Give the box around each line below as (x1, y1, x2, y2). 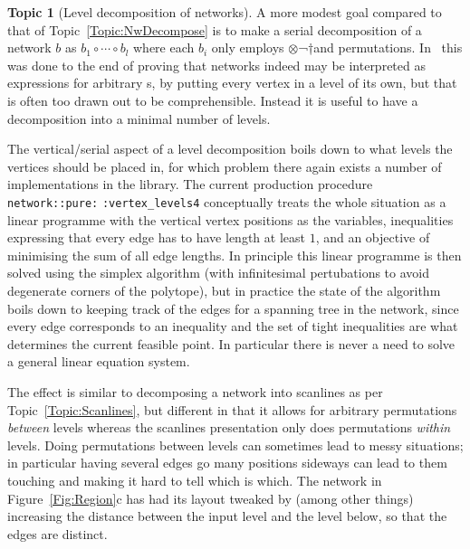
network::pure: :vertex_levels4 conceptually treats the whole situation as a (7, 192, 446, 211)
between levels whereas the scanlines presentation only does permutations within (7, 418, 451, 437)
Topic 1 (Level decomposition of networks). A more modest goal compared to (7, 3, 442, 21)
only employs (211, 38, 284, 57)
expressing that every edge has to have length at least (7, 228, 305, 247)
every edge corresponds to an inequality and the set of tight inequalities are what (7, 317, 458, 336)
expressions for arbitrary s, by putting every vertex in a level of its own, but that (7, 73, 457, 92)
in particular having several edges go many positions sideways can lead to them (7, 453, 447, 472)
